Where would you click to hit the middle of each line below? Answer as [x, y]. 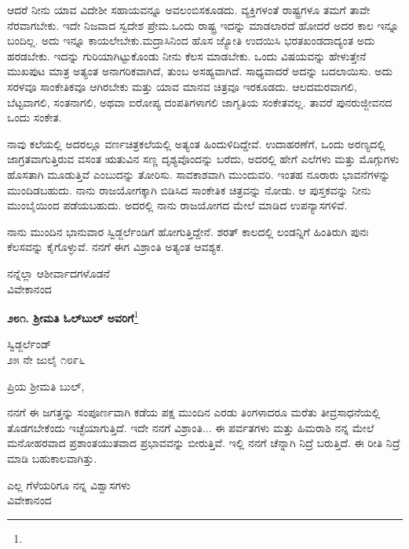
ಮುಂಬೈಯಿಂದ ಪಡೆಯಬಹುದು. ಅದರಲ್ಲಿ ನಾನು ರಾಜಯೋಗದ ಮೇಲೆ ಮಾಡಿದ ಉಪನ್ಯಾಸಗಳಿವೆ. [177, 205]
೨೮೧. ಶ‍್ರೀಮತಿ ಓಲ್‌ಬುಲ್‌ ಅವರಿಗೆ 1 [73, 316]
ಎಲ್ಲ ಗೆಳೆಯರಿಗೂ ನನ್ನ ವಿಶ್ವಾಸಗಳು [69, 484]
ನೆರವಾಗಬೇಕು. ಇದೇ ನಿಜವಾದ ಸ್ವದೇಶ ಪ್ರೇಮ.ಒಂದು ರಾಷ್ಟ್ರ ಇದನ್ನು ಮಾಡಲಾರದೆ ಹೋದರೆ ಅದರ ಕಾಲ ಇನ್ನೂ [203, 25]
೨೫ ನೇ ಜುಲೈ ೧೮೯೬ [46, 359]
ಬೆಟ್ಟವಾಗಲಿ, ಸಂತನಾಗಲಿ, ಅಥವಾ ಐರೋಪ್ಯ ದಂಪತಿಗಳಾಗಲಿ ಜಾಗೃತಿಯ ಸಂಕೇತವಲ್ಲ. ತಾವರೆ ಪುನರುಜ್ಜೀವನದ [200, 102]
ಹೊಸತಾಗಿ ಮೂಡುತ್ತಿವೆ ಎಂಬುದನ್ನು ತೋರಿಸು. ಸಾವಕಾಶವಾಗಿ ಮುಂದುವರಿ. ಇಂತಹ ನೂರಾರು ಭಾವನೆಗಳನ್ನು [199, 174]
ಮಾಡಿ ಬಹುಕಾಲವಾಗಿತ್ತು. [52, 458]
